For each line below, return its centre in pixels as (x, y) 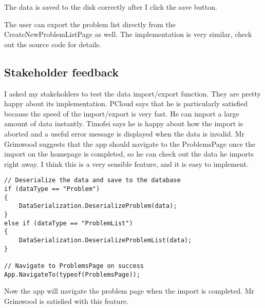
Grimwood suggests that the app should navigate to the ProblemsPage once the (130, 143)
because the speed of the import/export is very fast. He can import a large (122, 113)
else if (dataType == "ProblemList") (69, 223)
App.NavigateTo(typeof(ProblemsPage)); (72, 274)
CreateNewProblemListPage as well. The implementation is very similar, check (128, 34)
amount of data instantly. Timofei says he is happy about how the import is (124, 123)
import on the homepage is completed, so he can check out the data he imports (129, 154)
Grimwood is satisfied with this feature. (66, 301)
